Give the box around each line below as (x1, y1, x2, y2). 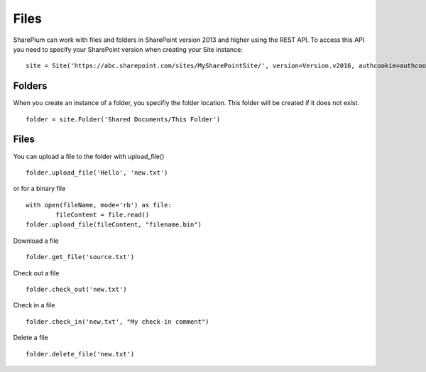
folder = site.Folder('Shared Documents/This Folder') (26, 115, 221, 124)
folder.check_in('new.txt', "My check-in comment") (26, 317, 209, 326)
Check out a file (13, 268, 60, 277)
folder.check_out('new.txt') (26, 285, 127, 294)
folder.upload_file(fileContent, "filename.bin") (26, 221, 202, 229)
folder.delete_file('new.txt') (26, 350, 135, 358)
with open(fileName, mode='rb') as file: (26, 201, 172, 209)
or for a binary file (13, 185, 66, 193)
